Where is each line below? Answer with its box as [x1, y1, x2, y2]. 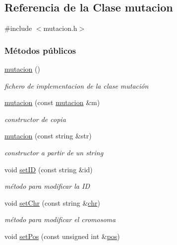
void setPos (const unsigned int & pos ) [4, 231, 120, 241]
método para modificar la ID [4, 181, 90, 191]
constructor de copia [4, 114, 66, 124]
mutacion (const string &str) [4, 130, 92, 141]
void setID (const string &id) [4, 164, 93, 174]
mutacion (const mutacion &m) [4, 97, 100, 108]
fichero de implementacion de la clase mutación [4, 80, 149, 91]
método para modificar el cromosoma [4, 214, 116, 225]
